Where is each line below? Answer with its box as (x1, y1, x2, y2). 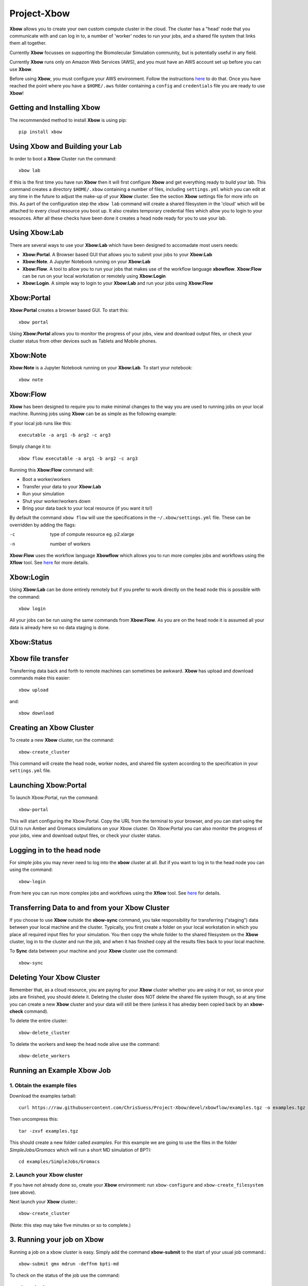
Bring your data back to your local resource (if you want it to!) (22, 505, 152, 511)
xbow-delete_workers (18, 1053, 70, 1059)
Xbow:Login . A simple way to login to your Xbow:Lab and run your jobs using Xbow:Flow (22, 280, 213, 287)
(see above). (9, 1189, 36, 1195)
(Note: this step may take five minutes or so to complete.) (9, 1222, 131, 1228)
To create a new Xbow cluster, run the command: (9, 737, 114, 743)
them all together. (9, 40, 47, 46)
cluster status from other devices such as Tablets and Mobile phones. (9, 337, 157, 344)
